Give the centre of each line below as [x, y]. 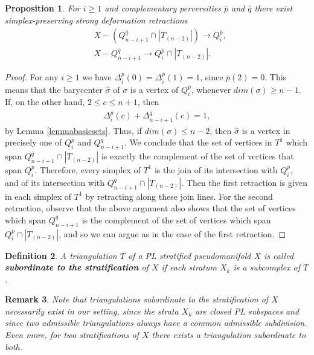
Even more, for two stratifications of [72, 335]
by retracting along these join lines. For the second [179, 196]
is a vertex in [266, 130]
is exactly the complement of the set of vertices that [197, 156]
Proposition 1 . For [43, 8]
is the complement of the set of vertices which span [176, 219]
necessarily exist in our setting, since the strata [92, 311]
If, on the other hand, [45, 102]
